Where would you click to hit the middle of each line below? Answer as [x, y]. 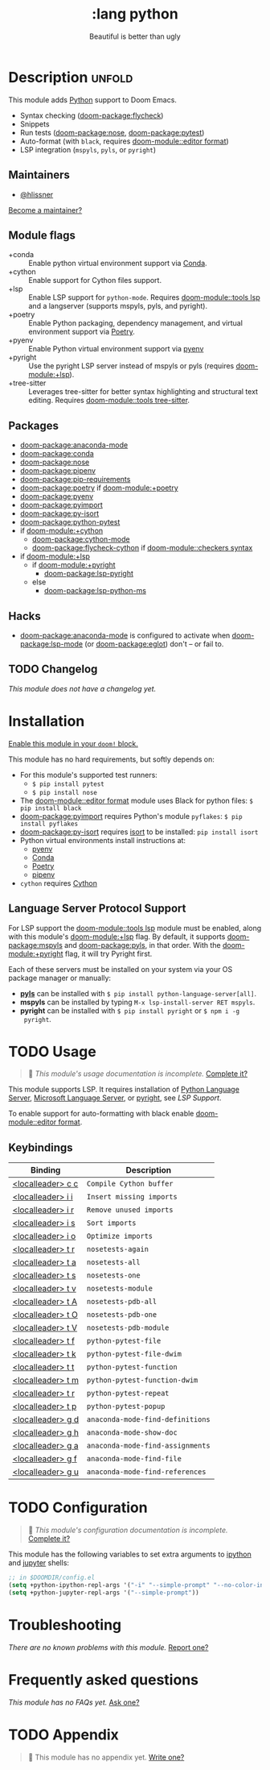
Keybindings [41, 1147]
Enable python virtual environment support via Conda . [118, 264]
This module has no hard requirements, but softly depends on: [111, 759]
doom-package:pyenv [57, 497]
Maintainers [39, 175]
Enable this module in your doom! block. [74, 743]
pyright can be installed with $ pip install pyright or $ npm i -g [130, 1010]
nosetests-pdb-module [128, 1328]
